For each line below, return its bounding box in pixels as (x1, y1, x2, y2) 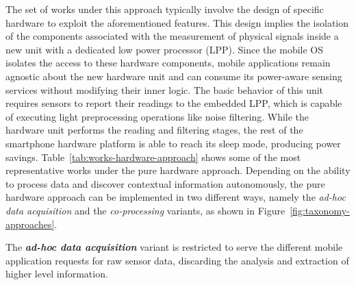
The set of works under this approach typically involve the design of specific (5, 2, 324, 16)
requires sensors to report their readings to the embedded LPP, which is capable (5, 96, 342, 110)
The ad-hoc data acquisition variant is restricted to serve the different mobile (5, 240, 343, 254)
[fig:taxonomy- (290, 203, 350, 217)
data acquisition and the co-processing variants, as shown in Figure (5, 203, 285, 217)
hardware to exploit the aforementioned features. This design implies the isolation (5, 15, 349, 29)
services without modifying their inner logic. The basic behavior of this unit (5, 82, 324, 97)
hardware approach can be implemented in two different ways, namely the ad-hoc (5, 190, 346, 204)
